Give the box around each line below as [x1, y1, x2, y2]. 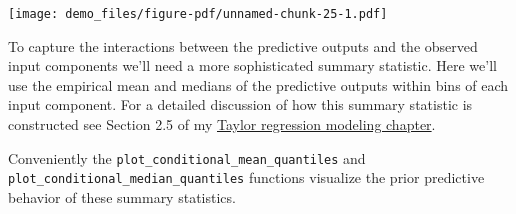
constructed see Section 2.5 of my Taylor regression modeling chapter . [8, 114, 436, 135]
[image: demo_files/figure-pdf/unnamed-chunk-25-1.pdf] [8, 7, 388, 21]
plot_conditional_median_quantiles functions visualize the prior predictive [8, 167, 485, 188]
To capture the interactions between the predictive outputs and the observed [8, 35, 478, 56]
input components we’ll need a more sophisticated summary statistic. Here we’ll [8, 55, 497, 76]
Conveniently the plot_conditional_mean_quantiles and [8, 147, 366, 168]
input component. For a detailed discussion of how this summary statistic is [8, 94, 473, 115]
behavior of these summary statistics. [8, 186, 236, 207]
